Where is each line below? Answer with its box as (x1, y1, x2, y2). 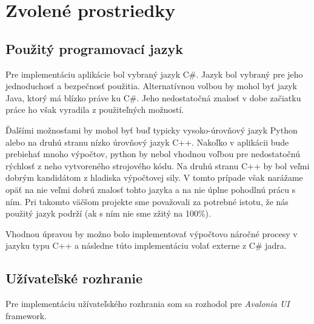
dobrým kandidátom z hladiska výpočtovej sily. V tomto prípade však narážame (5, 171, 303, 184)
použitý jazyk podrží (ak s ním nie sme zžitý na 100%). (5, 207, 211, 220)
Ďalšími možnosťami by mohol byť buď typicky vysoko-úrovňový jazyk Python (5, 123, 298, 136)
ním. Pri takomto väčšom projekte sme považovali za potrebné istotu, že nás (5, 195, 289, 208)
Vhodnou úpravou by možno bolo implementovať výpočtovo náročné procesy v (5, 227, 298, 240)
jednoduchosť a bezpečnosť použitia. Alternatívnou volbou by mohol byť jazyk (5, 79, 297, 92)
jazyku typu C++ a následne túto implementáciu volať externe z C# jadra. (5, 239, 287, 252)
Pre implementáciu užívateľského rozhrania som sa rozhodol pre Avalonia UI (5, 297, 290, 310)
